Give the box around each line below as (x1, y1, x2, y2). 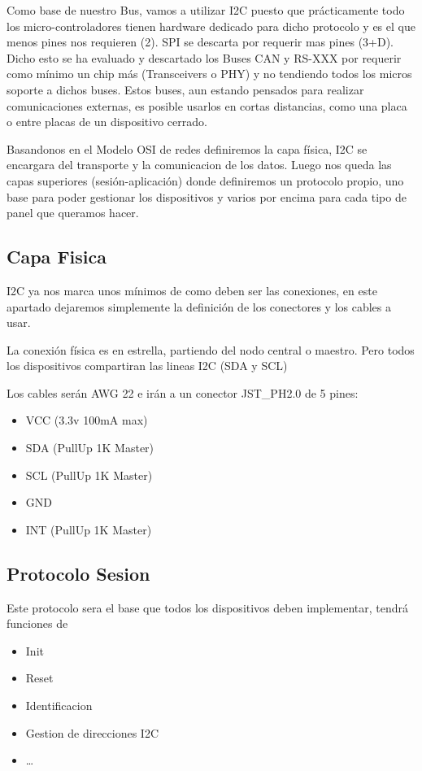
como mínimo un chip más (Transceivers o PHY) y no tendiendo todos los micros (7, 65, 412, 82)
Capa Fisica (7, 244, 107, 269)
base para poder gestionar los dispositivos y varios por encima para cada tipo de (7, 188, 407, 205)
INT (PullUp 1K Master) (25, 521, 152, 538)
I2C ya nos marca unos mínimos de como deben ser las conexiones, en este (7, 281, 377, 298)
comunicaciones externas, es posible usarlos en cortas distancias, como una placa (7, 97, 407, 114)
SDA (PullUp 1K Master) (25, 439, 154, 456)
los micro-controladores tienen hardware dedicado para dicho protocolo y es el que (7, 17, 415, 34)
